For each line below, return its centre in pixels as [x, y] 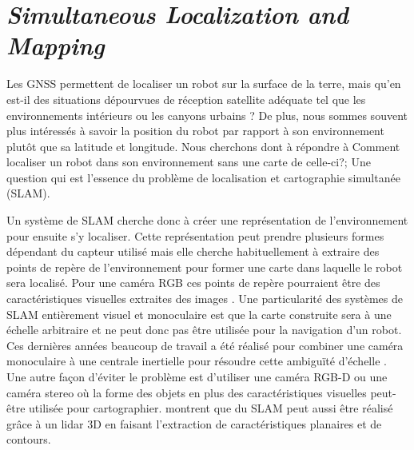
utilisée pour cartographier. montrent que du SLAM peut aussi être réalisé [211, 408]
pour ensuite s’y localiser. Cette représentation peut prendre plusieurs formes [195, 235]
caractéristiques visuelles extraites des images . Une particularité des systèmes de [205, 299]
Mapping [56, 46]
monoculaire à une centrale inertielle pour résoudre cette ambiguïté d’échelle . [197, 361]
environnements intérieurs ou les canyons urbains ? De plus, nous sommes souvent [207, 115]
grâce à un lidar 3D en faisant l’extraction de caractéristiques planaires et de [194, 423]
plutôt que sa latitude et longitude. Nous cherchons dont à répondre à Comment [203, 146]
